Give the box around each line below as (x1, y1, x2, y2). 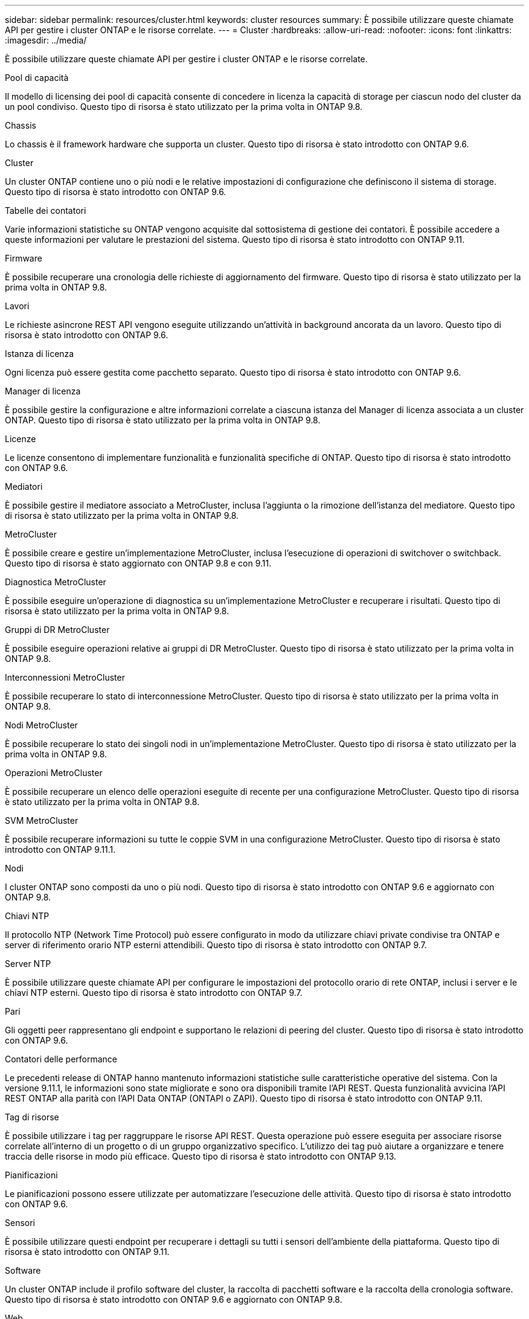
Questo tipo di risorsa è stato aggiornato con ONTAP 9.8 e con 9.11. (5, 558, 272, 568)
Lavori (5, 301, 30, 311)
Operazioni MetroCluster (5, 768, 103, 778)
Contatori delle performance (5, 1054, 118, 1064)
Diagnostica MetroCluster (5, 577, 106, 587)
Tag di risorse (5, 1112, 59, 1122)
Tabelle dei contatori (5, 205, 86, 216)
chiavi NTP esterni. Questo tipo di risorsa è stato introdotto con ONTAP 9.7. (5, 987, 303, 998)
